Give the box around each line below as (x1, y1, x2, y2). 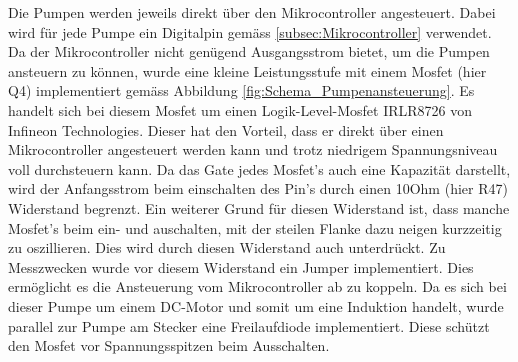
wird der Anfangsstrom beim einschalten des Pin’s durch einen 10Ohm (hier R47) (8, 178, 508, 199)
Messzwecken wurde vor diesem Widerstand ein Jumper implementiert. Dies (8, 256, 474, 277)
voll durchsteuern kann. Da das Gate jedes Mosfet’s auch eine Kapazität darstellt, (8, 158, 511, 179)
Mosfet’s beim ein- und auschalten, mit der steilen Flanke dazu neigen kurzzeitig (8, 217, 502, 238)
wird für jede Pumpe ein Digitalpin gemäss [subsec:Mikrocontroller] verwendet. (8, 21, 492, 42)
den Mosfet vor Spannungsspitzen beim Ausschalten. (8, 335, 330, 356)
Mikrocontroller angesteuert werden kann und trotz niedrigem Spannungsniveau (8, 139, 498, 160)
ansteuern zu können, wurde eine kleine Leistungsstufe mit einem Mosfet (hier (8, 60, 487, 81)
